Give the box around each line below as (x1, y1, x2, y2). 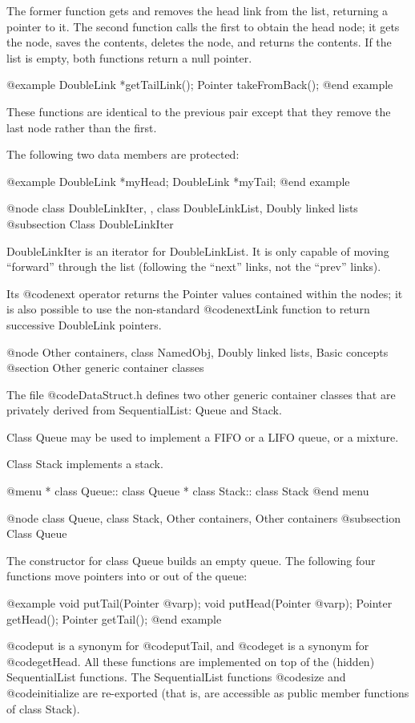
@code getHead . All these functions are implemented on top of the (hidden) (6, 652, 375, 669)
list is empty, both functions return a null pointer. (6, 49, 252, 66)
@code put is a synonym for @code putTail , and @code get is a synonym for (6, 637, 369, 654)
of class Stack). (6, 700, 80, 717)
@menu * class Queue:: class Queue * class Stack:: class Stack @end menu (6, 483, 369, 499)
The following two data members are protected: (6, 146, 240, 163)
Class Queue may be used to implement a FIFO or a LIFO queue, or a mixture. (6, 428, 399, 445)
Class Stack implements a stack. (6, 455, 163, 472)
